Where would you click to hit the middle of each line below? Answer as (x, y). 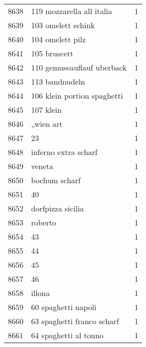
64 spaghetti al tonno (67, 335)
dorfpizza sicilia (58, 208)
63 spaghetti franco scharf (75, 321)
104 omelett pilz (58, 39)
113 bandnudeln (58, 81)
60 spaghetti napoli (64, 307)
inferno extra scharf (64, 152)
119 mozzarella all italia (72, 11)
